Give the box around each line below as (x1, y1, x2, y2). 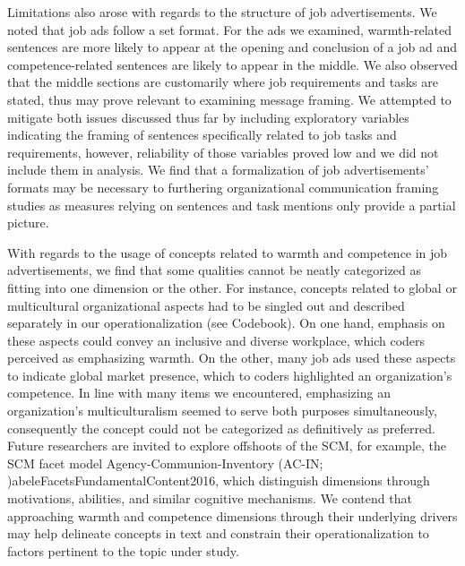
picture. (7, 213, 49, 232)
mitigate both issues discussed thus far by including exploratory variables (7, 107, 409, 126)
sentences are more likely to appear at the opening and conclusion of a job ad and (7, 38, 458, 56)
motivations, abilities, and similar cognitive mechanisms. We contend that (7, 489, 412, 508)
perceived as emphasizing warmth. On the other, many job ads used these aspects (7, 348, 456, 367)
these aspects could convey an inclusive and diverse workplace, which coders (7, 330, 426, 349)
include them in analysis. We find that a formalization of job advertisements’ (7, 160, 429, 179)
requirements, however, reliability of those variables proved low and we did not (7, 142, 439, 161)
